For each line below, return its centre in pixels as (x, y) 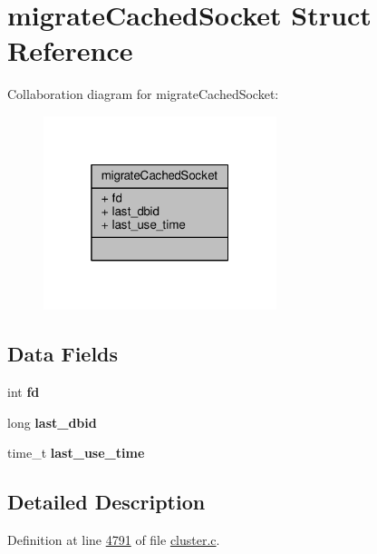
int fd (24, 391)
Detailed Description (106, 502)
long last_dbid (52, 422)
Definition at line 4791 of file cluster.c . (114, 539)
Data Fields (63, 354)
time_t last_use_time (76, 453)
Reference (70, 50)
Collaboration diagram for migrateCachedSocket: (143, 94)
